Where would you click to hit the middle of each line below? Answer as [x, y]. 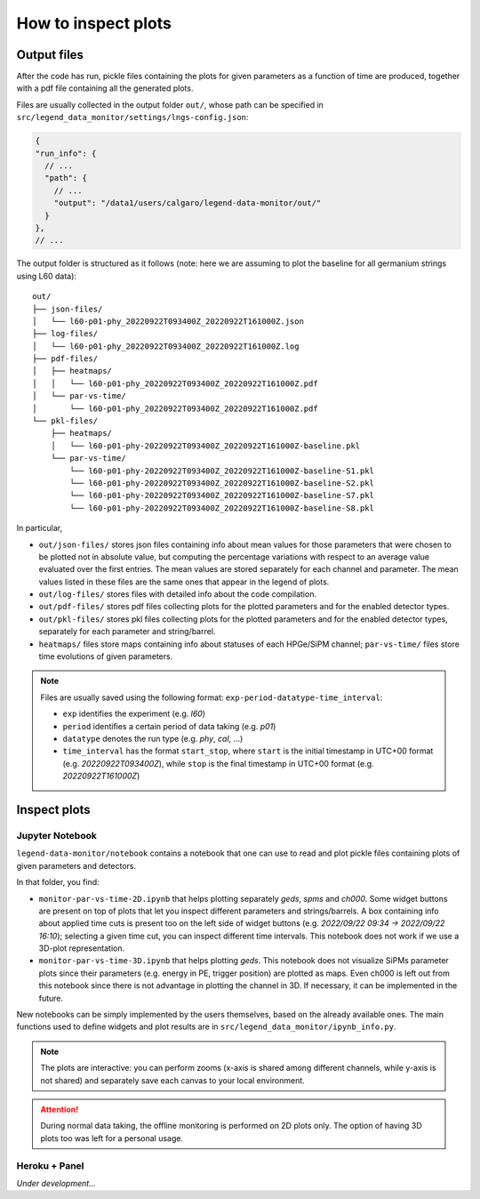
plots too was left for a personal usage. [112, 1138]
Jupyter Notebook [56, 835]
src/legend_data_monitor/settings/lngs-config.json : [132, 117]
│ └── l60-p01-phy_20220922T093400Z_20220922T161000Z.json [168, 321]
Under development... [56, 1183]
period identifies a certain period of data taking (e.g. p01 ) [169, 726]
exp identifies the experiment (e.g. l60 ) [134, 714]
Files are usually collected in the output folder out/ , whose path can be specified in [170, 105]
